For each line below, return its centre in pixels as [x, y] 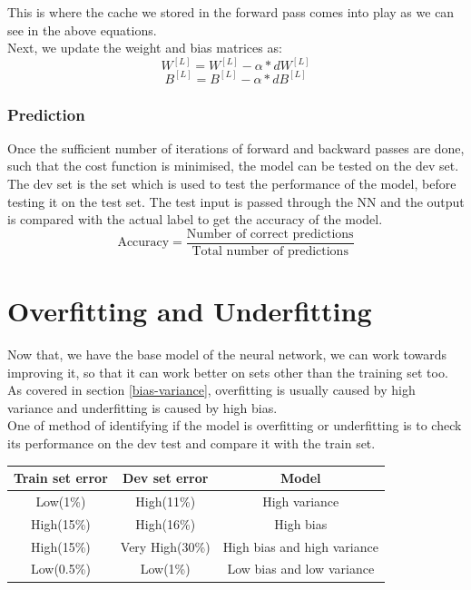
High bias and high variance [300, 546]
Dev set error [166, 478]
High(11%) [166, 501]
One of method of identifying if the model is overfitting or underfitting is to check [235, 425]
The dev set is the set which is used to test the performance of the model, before [232, 184]
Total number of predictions [270, 251]
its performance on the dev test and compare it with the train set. [191, 443]
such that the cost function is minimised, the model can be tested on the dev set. [233, 166]
